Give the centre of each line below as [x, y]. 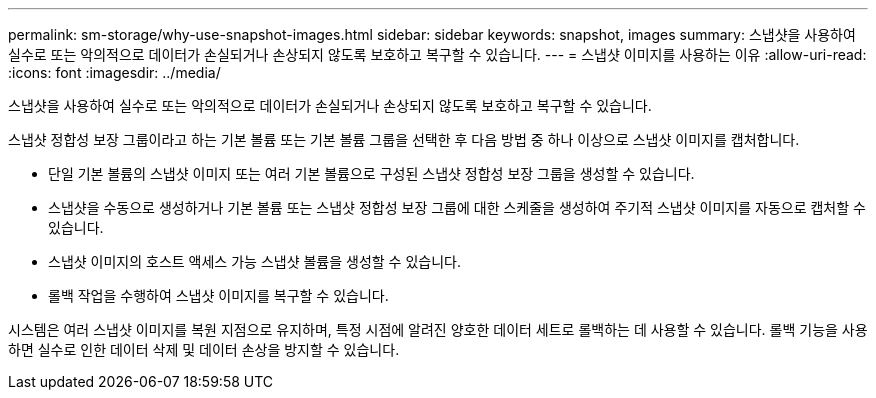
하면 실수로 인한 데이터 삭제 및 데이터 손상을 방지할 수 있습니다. [204, 349]
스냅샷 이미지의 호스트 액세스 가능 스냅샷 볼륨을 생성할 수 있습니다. [254, 261]
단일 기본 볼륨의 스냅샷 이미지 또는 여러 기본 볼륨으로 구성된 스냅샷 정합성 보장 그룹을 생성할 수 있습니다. [371, 173]
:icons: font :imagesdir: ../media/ [114, 72]
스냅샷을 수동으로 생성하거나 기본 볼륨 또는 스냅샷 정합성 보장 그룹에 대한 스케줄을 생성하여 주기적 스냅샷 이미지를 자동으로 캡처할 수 [457, 207]
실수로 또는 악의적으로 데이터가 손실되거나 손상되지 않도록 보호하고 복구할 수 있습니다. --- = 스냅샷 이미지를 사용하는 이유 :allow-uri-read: [437, 54]
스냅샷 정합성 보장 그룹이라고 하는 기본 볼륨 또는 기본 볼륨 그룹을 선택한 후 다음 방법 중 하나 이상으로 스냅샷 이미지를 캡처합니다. [404, 139]
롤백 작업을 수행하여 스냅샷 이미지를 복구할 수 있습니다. [218, 295]
